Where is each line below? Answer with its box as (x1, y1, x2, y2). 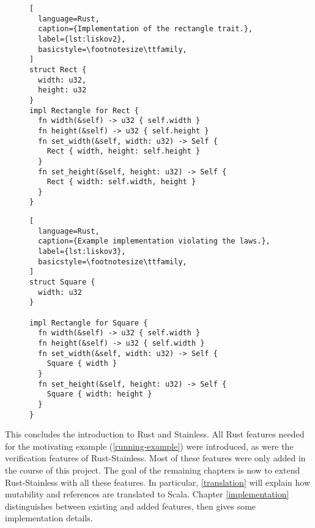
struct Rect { (29, 65, 87, 74)
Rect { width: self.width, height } (46, 177, 196, 187)
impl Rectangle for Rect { (29, 106, 139, 115)
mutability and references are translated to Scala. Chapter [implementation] (5, 488, 289, 500)
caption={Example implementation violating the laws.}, (38, 237, 270, 246)
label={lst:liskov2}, (38, 34, 126, 43)
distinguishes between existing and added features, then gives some (5, 499, 256, 512)
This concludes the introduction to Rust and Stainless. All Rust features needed (5, 428, 305, 441)
